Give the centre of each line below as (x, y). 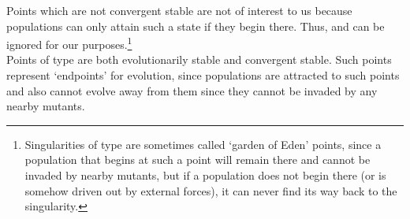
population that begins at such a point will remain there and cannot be (198, 160)
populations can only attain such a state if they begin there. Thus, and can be (196, 26)
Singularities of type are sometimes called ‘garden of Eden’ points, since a (203, 144)
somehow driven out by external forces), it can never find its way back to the (211, 190)
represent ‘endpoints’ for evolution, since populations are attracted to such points (203, 75)
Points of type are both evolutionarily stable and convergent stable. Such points (199, 59)
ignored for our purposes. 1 (69, 43)
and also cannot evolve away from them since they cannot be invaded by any (192, 90)
